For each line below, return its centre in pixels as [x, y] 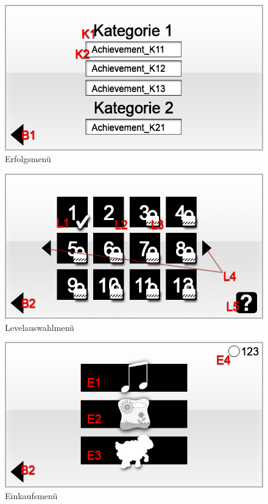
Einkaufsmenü [31, 496]
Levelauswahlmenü [40, 327]
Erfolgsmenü [28, 159]
